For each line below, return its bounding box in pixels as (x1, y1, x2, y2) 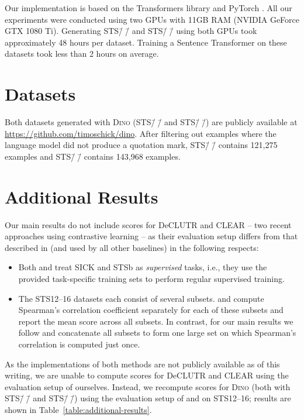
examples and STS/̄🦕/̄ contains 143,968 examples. (5, 150, 181, 162)
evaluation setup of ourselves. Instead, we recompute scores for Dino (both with (5, 380, 291, 393)
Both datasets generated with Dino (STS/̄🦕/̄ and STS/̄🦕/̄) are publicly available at (5, 116, 298, 128)
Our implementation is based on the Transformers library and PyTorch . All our (5, 2, 292, 13)
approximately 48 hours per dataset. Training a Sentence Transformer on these (5, 36, 287, 48)
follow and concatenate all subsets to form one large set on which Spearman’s (18, 326, 296, 339)
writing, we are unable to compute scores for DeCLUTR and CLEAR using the (5, 369, 289, 381)
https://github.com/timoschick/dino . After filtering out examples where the (5, 127, 277, 139)
